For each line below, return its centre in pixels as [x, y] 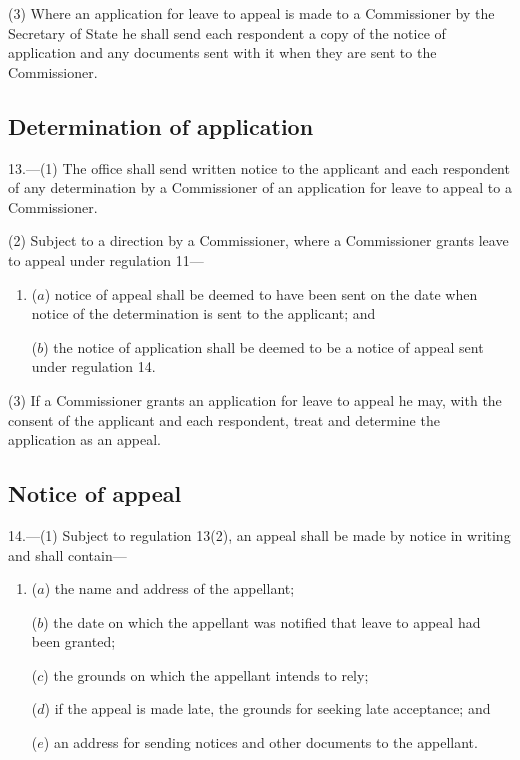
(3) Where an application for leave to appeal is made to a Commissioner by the [251, 13]
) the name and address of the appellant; [169, 588]
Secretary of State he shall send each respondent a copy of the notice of [227, 32]
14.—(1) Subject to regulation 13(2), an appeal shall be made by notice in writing [259, 534]
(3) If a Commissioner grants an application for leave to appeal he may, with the [255, 399]
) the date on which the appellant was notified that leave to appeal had [262, 621]
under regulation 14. [93, 366]
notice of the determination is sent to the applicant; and [203, 313]
